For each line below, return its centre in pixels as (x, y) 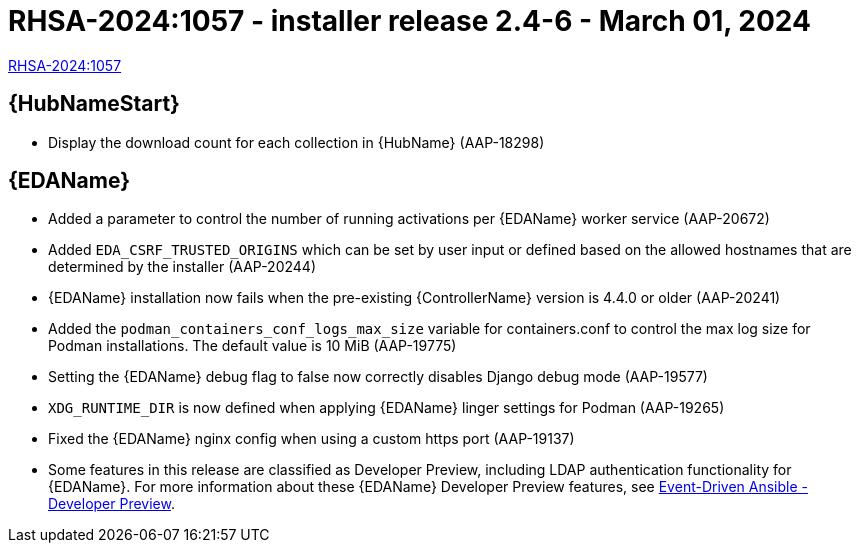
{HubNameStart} (94, 104)
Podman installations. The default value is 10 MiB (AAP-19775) (252, 346)
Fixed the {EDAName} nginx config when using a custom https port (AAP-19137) (311, 439)
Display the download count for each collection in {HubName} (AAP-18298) (296, 142)
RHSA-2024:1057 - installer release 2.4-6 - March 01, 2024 (410, 21)
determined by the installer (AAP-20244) (182, 267)
